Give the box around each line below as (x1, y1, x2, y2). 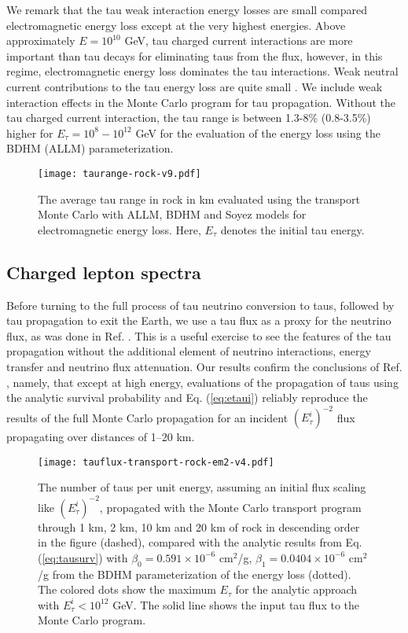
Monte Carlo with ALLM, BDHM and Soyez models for (38, 206, 307, 223)
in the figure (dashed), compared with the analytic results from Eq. (38, 534, 362, 550)
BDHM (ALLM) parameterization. (6, 140, 174, 156)
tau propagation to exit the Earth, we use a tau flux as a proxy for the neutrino (6, 312, 391, 329)
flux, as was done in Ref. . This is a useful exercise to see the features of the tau (6, 327, 391, 344)
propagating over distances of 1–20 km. (6, 429, 195, 445)
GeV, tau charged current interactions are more (124, 32, 353, 49)
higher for (6, 124, 53, 141)
